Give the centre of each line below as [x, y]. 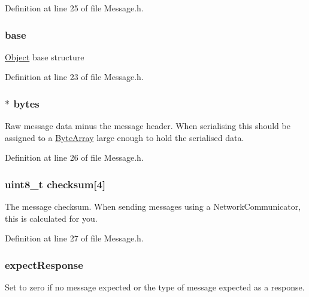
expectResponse [44, 264]
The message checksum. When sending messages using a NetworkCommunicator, [153, 206]
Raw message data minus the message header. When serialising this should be [148, 126]
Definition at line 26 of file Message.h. [74, 157]
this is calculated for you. [51, 218]
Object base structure [45, 56]
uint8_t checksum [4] [55, 184]
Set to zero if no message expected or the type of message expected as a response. [155, 287]
